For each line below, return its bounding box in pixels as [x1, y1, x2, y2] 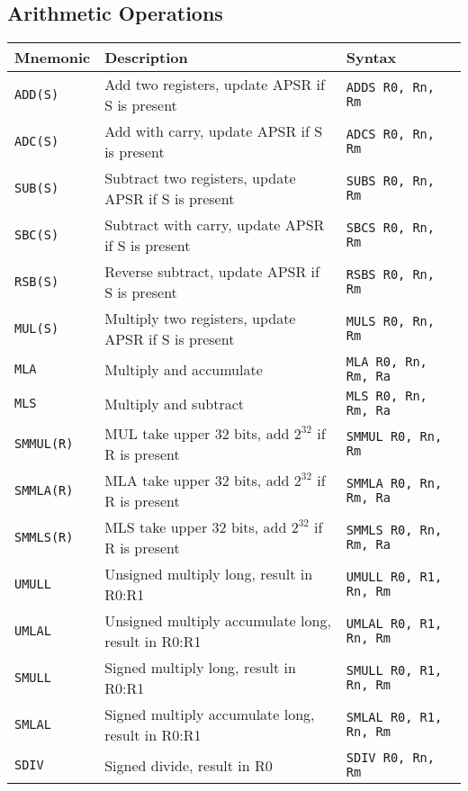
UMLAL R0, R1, [346, 616, 443, 632]
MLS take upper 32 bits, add [104, 517, 287, 538]
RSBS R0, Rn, [346, 267, 435, 283]
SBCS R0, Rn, [346, 220, 435, 236]
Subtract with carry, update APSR [104, 214, 325, 236]
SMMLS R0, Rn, [346, 523, 443, 538]
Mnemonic [14, 47, 91, 68]
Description [104, 47, 188, 68]
